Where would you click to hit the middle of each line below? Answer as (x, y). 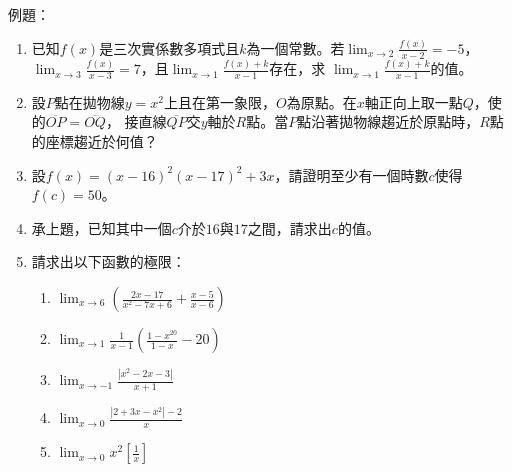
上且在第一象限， (220, 101)
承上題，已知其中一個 (101, 227)
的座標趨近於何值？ (94, 141)
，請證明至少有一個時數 (351, 174)
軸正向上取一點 (413, 101)
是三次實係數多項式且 (169, 47)
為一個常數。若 (295, 47)
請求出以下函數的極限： (108, 261)
